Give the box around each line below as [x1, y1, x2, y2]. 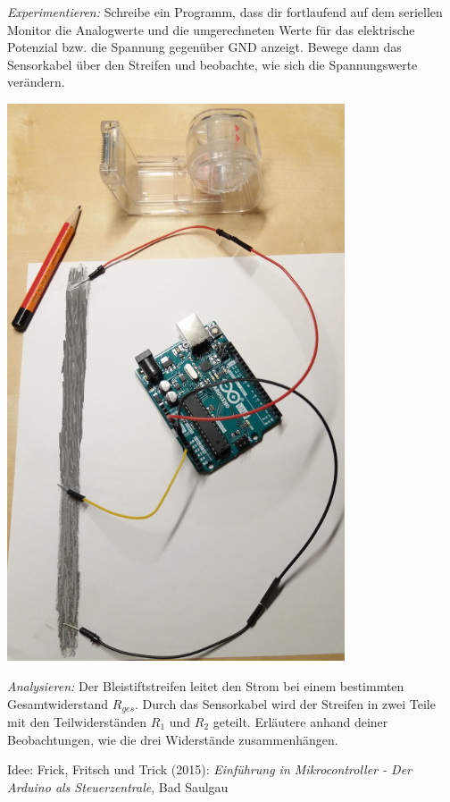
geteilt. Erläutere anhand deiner [212, 712, 388, 730]
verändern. [7, 72, 65, 91]
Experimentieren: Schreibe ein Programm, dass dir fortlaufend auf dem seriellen [7, 3, 443, 21]
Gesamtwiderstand [7, 694, 109, 713]
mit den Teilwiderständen [7, 712, 147, 730]
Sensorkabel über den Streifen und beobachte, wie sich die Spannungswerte [7, 55, 418, 73]
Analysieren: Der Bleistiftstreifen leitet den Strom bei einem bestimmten [7, 676, 404, 695]
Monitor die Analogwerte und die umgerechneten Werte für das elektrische [7, 20, 415, 38]
